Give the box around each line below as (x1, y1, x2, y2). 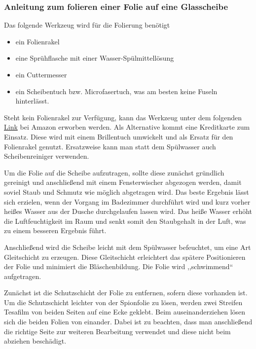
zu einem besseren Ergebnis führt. (4, 225, 107, 236)
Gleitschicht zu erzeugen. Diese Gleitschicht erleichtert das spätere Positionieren (4, 251, 246, 262)
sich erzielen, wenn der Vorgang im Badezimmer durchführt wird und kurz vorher (4, 196, 251, 207)
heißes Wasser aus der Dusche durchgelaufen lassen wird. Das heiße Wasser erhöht (4, 206, 253, 216)
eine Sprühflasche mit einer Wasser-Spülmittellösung (15, 53, 174, 63)
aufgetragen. (4, 271, 41, 281)
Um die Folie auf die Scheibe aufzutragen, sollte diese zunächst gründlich (4, 167, 224, 177)
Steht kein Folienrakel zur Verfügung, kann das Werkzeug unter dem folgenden (4, 112, 242, 122)
